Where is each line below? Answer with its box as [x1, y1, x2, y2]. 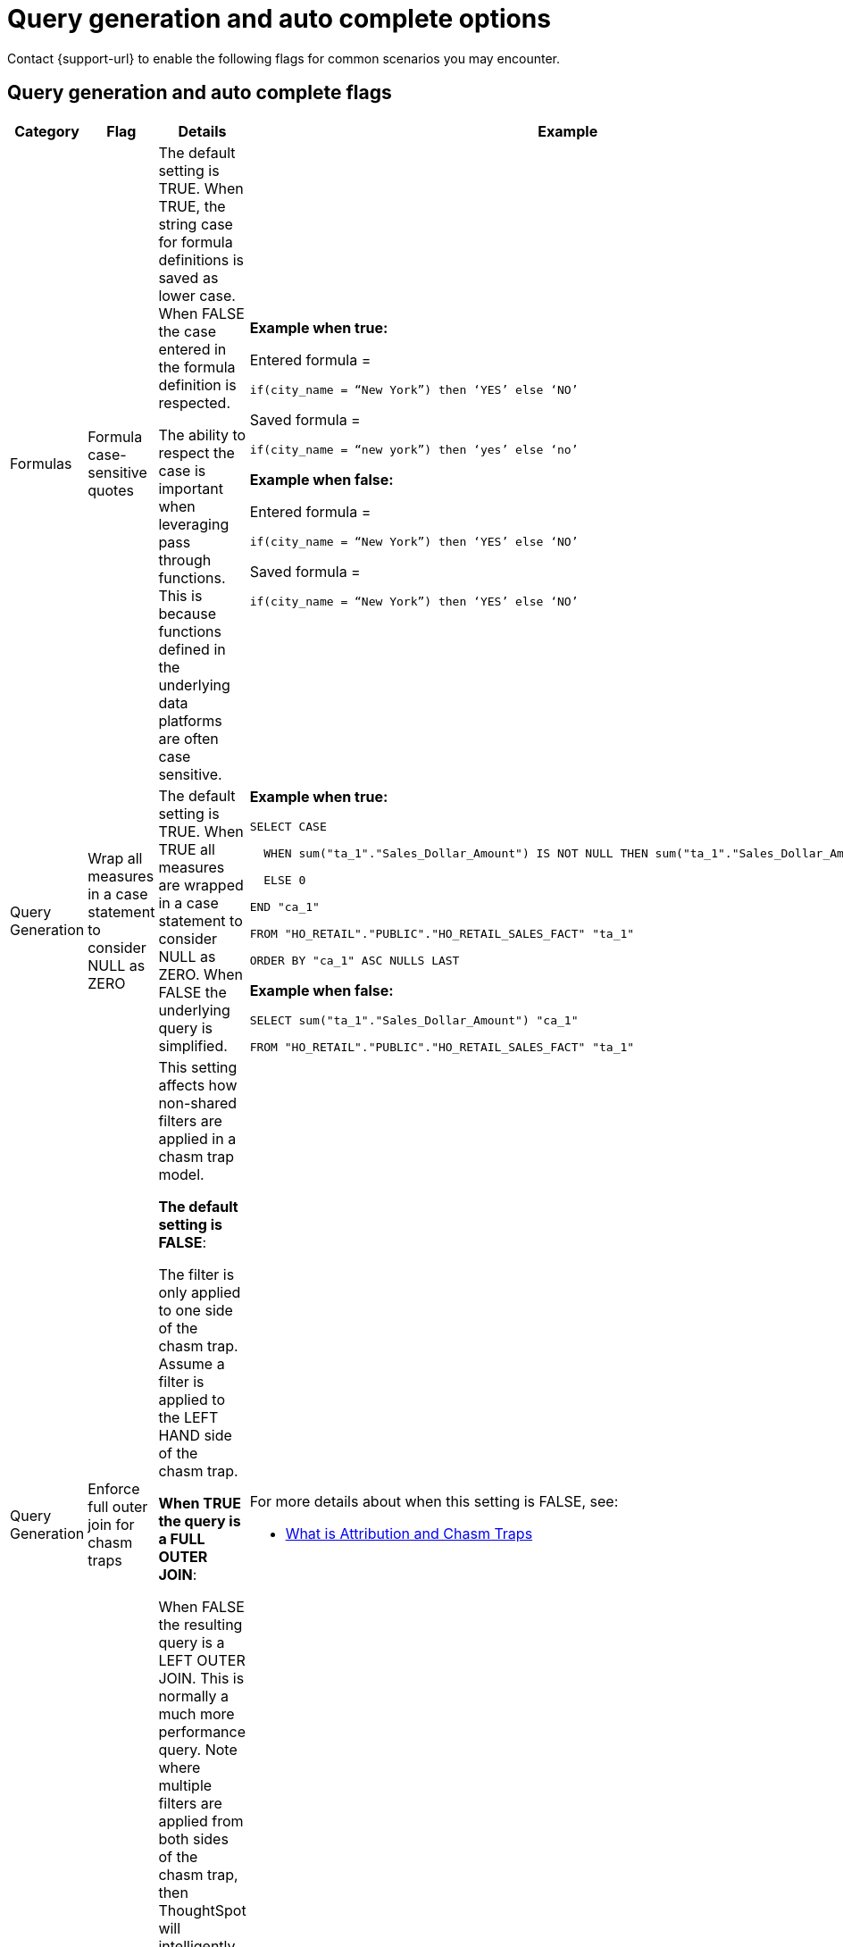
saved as [158, 268, 219, 287]
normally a [158, 1686, 230, 1705]
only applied [158, 1283, 241, 1301]
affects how [158, 1075, 238, 1094]
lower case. [158, 286, 236, 305]
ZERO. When [158, 965, 244, 983]
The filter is [158, 1265, 235, 1283]
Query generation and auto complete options [7, 4, 551, 34]
